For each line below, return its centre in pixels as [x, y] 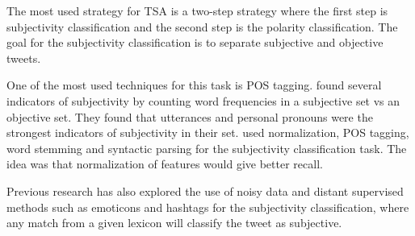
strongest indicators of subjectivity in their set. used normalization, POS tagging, [208, 132]
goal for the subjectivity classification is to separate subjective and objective [195, 42]
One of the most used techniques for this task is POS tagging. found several [194, 85]
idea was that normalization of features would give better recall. [165, 164]
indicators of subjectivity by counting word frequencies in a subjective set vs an [203, 100]
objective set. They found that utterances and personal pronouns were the [190, 116]
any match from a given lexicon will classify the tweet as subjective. [174, 223]
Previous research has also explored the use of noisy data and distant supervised [205, 190]
